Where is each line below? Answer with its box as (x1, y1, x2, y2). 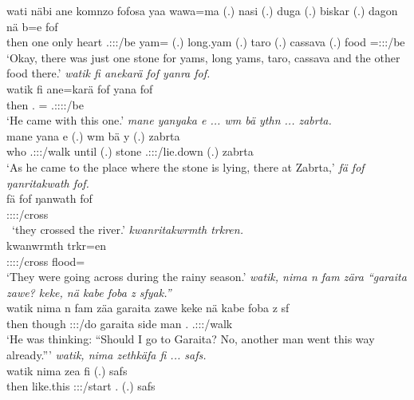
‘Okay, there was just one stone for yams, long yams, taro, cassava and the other (6, 49, 400, 65)
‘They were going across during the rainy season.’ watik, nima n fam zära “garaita (6, 268, 407, 285)
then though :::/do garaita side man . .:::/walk (6, 315, 233, 331)
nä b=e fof (6, 18, 58, 34)
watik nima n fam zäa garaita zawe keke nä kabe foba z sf (6, 299, 290, 316)
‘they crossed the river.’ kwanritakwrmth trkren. (11, 221, 243, 238)
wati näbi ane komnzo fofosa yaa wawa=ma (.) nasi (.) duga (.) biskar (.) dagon (6, 2, 398, 18)
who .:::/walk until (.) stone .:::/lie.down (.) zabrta (6, 143, 254, 160)
